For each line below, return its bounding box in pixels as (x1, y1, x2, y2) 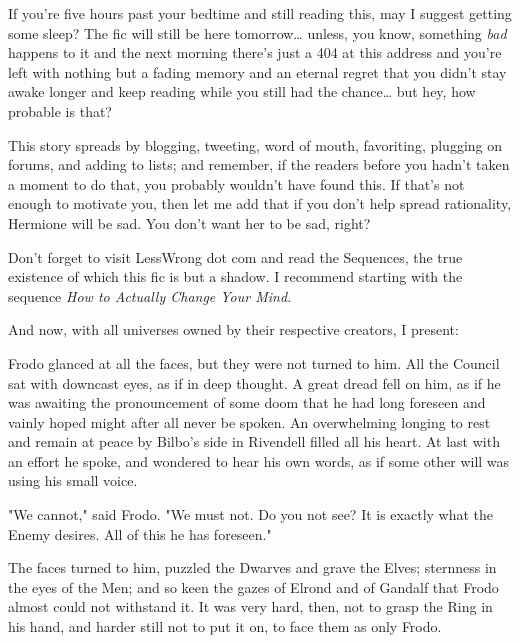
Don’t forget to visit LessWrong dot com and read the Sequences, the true (8, 246, 463, 267)
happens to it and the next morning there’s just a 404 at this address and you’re (8, 42, 502, 63)
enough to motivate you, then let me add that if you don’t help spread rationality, (8, 193, 512, 214)
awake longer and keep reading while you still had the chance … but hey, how (8, 81, 476, 102)
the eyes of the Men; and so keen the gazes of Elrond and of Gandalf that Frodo (8, 576, 499, 597)
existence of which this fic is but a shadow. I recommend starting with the (8, 266, 463, 287)
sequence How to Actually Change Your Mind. (8, 285, 292, 306)
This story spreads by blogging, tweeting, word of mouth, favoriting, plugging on (8, 134, 503, 155)
